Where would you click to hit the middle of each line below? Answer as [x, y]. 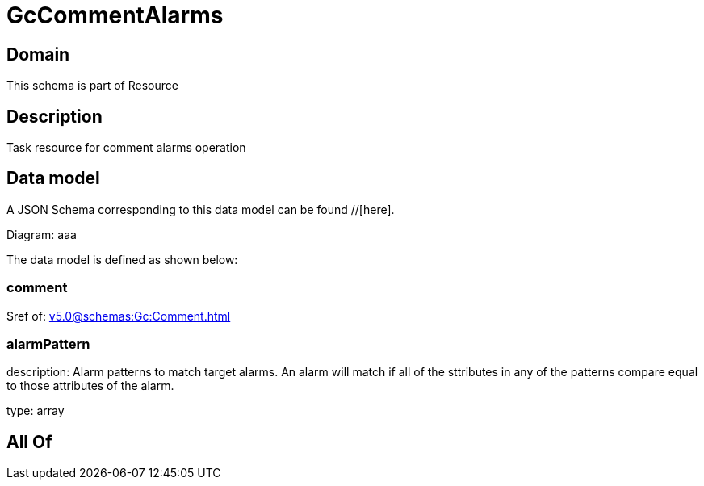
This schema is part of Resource [92, 86]
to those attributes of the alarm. [90, 386]
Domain [38, 54]
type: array [36, 411]
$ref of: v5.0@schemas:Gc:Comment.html [119, 316]
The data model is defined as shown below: [122, 259]
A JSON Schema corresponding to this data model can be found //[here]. [201, 209]
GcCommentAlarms [115, 15]
